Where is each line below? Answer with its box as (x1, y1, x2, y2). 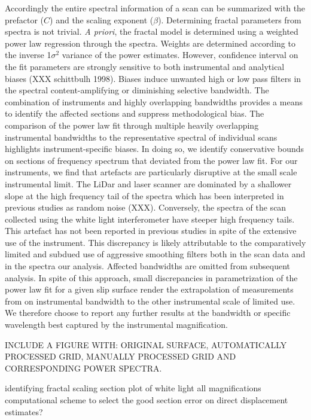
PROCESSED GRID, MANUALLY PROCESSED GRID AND (5, 350, 236, 363)
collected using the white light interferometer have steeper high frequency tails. (5, 212, 295, 225)
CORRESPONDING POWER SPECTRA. (5, 361, 162, 374)
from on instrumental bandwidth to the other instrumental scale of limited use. (5, 294, 295, 307)
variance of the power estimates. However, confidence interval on (62, 48, 298, 61)
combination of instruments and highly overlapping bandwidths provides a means (5, 95, 303, 108)
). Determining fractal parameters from (158, 13, 301, 26)
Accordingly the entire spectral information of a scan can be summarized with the (5, 2, 306, 14)
